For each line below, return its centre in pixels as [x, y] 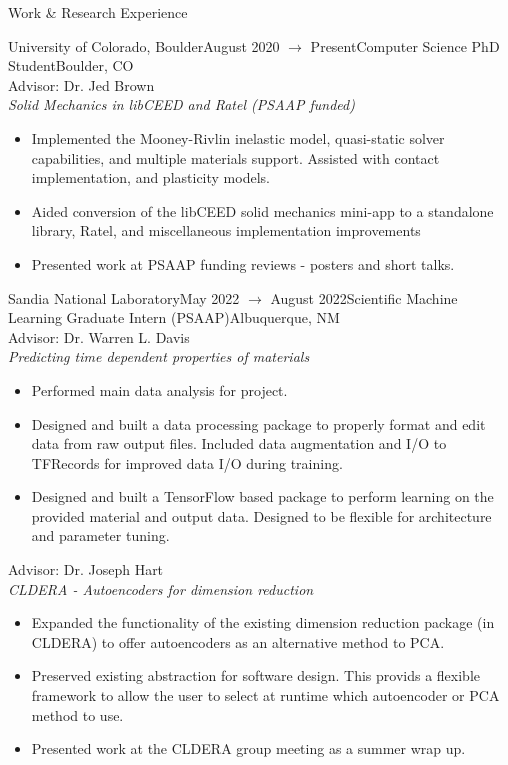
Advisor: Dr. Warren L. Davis [99, 336]
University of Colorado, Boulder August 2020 [144, 45]
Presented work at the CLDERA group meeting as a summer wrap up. [248, 748]
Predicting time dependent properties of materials [159, 356]
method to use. [77, 714]
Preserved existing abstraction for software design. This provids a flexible [255, 675]
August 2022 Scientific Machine [364, 297]
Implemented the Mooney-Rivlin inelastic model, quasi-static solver [238, 137]
